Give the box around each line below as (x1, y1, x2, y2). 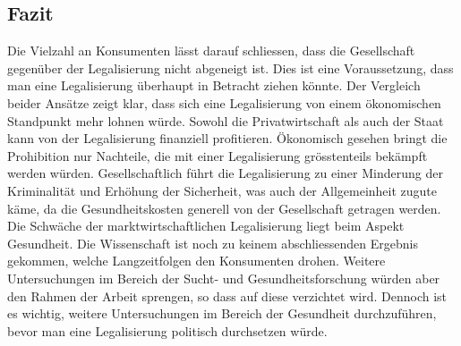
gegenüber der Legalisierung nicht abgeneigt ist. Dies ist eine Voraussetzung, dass (7, 58, 454, 77)
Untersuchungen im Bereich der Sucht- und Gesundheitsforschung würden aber (7, 268, 440, 287)
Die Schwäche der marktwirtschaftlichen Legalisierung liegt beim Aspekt (7, 216, 405, 235)
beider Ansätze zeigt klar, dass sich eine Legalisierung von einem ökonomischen (7, 93, 441, 112)
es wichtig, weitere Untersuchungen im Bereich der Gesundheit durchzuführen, (7, 304, 437, 323)
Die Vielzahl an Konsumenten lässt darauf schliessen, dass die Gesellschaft (7, 41, 415, 60)
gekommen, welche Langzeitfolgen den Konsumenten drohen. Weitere (7, 251, 386, 270)
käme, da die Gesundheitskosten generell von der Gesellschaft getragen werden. (7, 198, 441, 217)
